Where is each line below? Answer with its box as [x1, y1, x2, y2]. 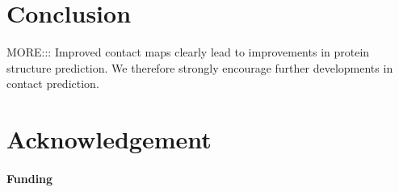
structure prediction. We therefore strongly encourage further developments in [6, 59, 393, 76]
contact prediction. [6, 75, 99, 92]
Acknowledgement [6, 123, 212, 156]
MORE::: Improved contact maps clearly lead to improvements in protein [6, 44, 370, 61]
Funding [6, 169, 53, 186]
